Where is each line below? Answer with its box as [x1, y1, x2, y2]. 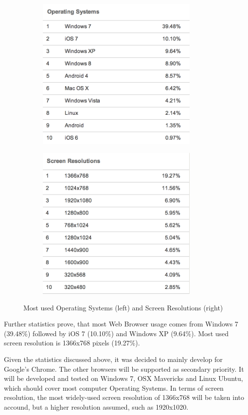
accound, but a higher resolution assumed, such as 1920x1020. [4, 402, 189, 412]
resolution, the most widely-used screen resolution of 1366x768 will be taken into [4, 392, 244, 402]
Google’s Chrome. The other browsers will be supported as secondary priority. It [4, 363, 244, 374]
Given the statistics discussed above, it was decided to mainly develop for [4, 354, 223, 364]
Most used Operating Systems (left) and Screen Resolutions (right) [23, 302, 223, 312]
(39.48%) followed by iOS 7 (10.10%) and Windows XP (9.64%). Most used [4, 328, 229, 338]
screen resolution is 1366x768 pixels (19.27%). [4, 338, 140, 348]
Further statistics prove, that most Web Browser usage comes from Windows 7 [4, 319, 238, 329]
